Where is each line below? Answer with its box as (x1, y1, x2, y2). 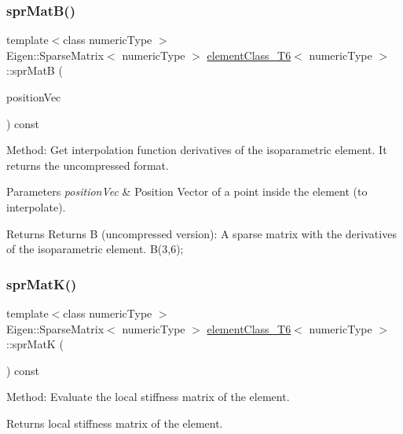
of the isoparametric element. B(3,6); (6, 241, 184, 257)
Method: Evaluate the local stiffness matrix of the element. (6, 388, 290, 405)
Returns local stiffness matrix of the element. (6, 414, 223, 431)
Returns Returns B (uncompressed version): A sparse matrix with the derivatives (6, 225, 397, 241)
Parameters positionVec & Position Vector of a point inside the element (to (6, 183, 368, 200)
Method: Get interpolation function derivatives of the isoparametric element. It (6, 142, 387, 158)
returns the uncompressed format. (6, 156, 169, 173)
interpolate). (6, 198, 66, 215)
